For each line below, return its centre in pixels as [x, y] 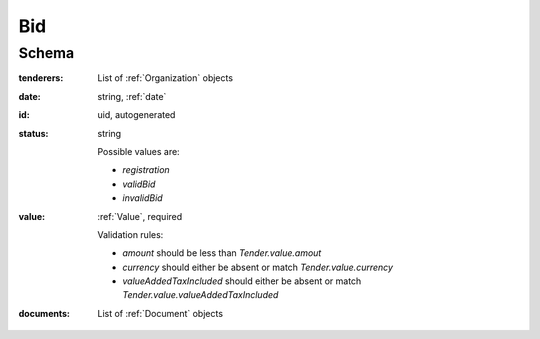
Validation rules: [130, 234]
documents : [44, 313]
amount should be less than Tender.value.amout [222, 253]
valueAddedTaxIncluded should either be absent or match [242, 281]
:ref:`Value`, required [140, 216]
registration [146, 170]
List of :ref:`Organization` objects [165, 78]
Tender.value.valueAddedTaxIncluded [200, 295]
